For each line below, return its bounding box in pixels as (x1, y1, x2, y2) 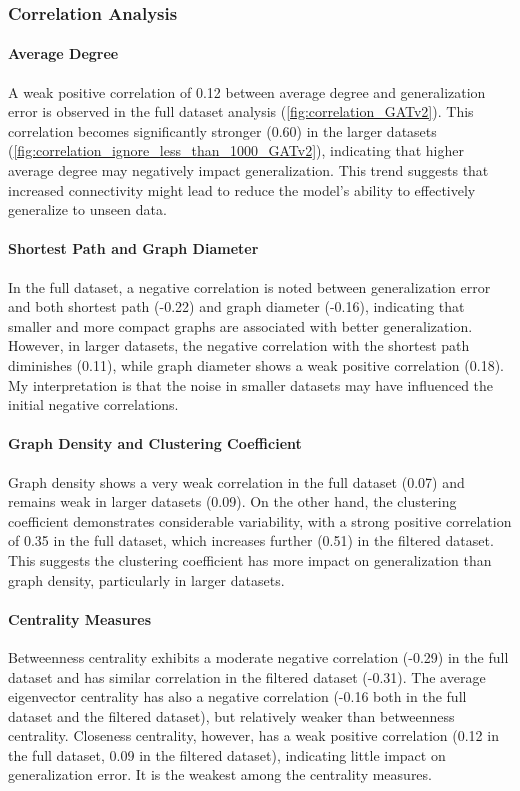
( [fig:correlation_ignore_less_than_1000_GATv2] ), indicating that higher (8, 140, 464, 161)
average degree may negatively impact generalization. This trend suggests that (8, 160, 489, 181)
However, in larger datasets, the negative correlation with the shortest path (8, 335, 470, 356)
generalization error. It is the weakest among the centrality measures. (8, 764, 432, 785)
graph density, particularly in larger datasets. (8, 569, 285, 590)
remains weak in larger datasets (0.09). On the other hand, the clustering (8, 491, 457, 512)
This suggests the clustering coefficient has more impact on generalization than (8, 549, 492, 570)
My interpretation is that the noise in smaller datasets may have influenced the (8, 374, 494, 395)
